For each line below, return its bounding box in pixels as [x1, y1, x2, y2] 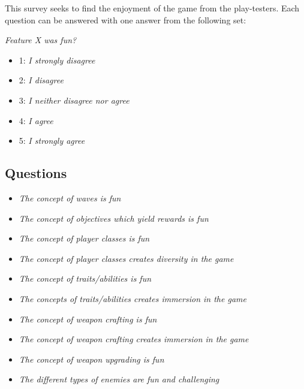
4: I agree [19, 114, 53, 126]
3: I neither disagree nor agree [19, 94, 130, 106]
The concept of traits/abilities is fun [19, 272, 152, 285]
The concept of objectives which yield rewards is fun [19, 212, 209, 224]
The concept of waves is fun [19, 191, 121, 204]
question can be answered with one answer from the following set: [5, 13, 246, 26]
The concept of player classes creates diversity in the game [19, 252, 234, 264]
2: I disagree [19, 74, 64, 86]
